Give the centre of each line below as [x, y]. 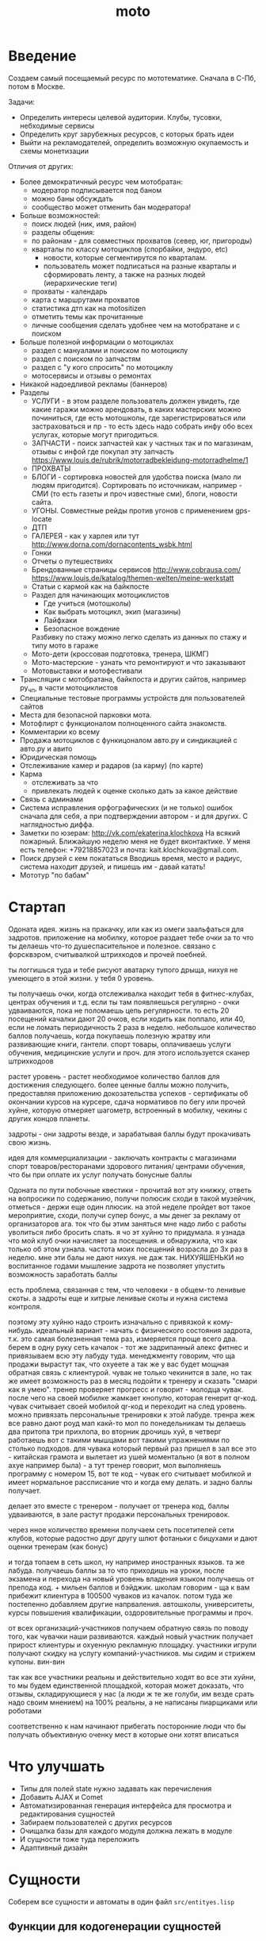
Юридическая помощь [58, 757]
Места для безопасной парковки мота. [85, 715]
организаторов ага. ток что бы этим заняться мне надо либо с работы [127, 1224]
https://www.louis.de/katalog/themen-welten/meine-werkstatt [133, 578]
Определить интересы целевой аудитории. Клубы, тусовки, [121, 117]
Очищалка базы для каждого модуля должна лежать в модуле [126, 1831]
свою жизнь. [30, 1142]
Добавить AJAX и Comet [61, 1797]
